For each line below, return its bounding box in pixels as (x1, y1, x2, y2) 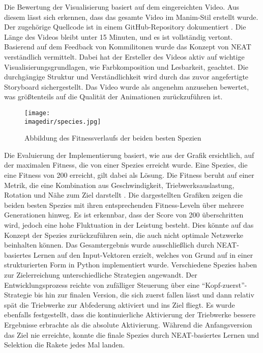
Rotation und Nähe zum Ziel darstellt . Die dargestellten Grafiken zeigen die (4, 189, 243, 200)
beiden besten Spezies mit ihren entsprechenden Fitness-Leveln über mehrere (4, 199, 244, 210)
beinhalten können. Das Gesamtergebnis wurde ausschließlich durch (4, 239, 215, 250)
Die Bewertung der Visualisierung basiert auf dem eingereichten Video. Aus (4, 2, 240, 12)
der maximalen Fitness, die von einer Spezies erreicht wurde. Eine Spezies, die (4, 159, 248, 170)
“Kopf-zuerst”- (201, 279, 247, 290)
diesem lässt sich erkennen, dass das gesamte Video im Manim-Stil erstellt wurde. (4, 11, 258, 22)
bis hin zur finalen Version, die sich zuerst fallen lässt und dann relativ (34, 289, 254, 300)
